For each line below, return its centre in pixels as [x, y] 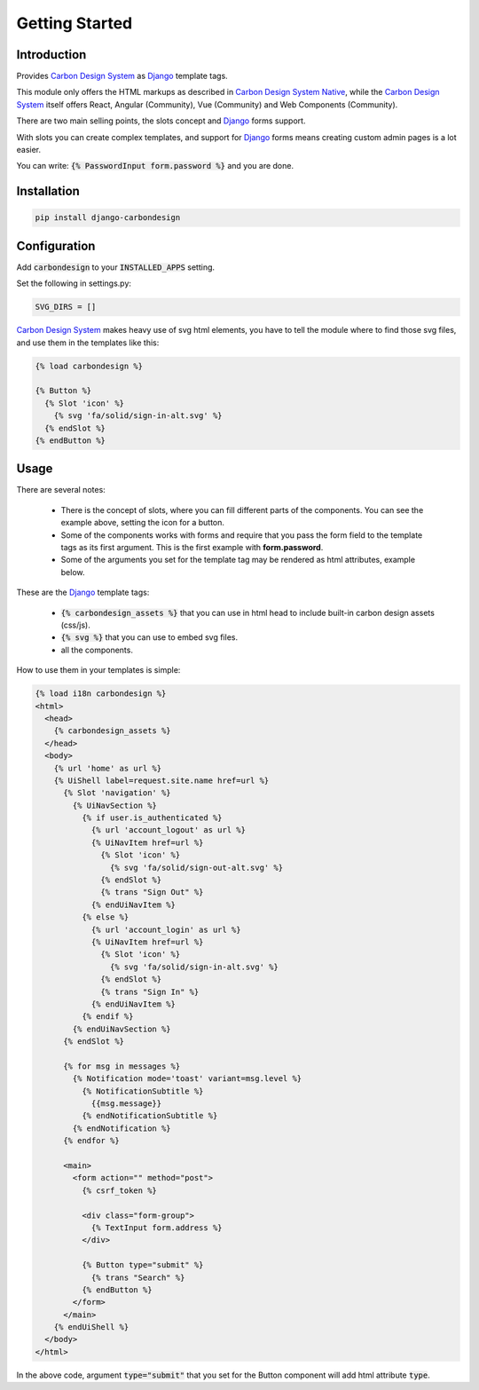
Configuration [56, 245]
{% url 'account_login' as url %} [166, 929]
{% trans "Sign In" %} [150, 991]
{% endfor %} [91, 1141]
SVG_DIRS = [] [66, 307]
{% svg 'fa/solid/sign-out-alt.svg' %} [196, 867]
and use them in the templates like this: [88, 343]
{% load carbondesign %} [89, 366]
